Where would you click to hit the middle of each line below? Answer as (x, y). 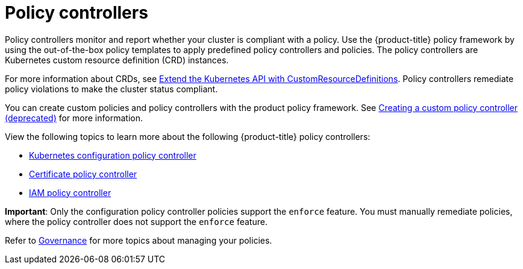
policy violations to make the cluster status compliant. (111, 89)
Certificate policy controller (83, 174)
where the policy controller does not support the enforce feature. (136, 221)
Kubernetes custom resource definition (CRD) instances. (117, 60)
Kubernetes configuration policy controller (113, 155)
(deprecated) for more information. (74, 118)
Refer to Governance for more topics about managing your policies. (139, 240)
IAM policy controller (70, 192)
